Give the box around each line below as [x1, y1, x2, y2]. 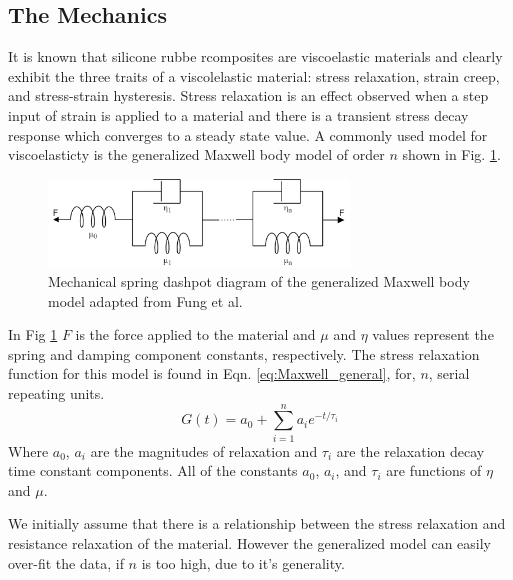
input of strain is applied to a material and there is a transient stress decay [8, 104, 469, 125]
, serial [428, 363, 470, 384]
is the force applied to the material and [75, 324, 316, 345]
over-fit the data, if [8, 552, 124, 573]
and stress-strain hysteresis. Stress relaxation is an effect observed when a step [8, 85, 489, 106]
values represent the [372, 324, 494, 345]
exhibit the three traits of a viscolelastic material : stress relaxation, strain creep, [8, 65, 500, 86]
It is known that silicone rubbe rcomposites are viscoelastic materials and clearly [8, 46, 503, 67]
